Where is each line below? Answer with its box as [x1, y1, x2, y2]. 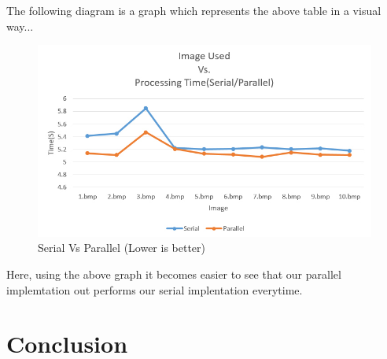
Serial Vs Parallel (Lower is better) [38, 239, 206, 256]
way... [6, 17, 34, 34]
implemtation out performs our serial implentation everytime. [6, 281, 303, 298]
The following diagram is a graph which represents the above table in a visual [6, 2, 381, 18]
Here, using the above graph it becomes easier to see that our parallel [6, 266, 341, 283]
